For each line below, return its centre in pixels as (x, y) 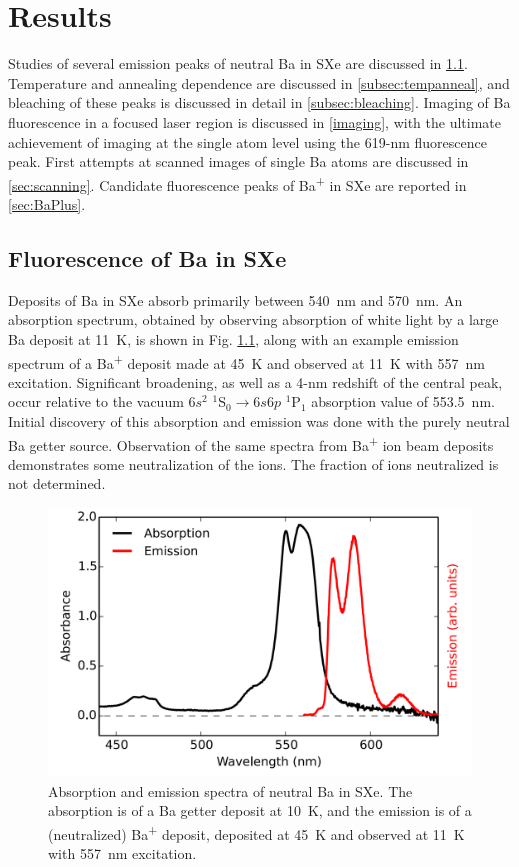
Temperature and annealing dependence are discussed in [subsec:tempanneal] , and (259, 82)
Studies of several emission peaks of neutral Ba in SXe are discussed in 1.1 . (238, 63)
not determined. (57, 483)
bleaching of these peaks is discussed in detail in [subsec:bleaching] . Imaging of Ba (259, 102)
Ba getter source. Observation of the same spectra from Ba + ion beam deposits (251, 443)
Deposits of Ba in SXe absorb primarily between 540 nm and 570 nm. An (235, 299)
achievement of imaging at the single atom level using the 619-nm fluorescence (247, 141)
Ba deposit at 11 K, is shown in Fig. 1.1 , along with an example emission (233, 338)
